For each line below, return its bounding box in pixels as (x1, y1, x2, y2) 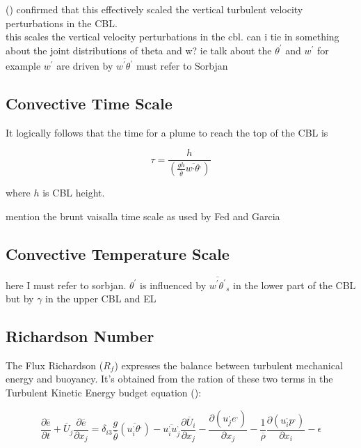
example (6, 59, 41, 73)
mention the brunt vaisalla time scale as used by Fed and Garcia (6, 208, 280, 223)
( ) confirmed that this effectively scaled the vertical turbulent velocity (6, 2, 303, 16)
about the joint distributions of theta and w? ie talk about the (6, 43, 272, 57)
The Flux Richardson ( (6, 357, 104, 372)
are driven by (56, 59, 113, 73)
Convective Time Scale (6, 93, 173, 114)
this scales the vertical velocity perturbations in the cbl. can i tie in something (6, 29, 339, 44)
